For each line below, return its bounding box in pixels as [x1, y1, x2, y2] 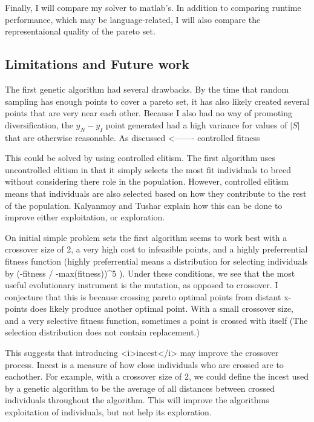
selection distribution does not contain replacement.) [5, 326, 200, 338]
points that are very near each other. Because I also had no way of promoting [5, 107, 293, 119]
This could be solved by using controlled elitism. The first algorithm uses [5, 151, 276, 164]
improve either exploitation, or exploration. [5, 211, 165, 223]
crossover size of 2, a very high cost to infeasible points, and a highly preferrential [5, 243, 308, 256]
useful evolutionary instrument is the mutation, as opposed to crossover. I [5, 279, 278, 291]
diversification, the [5, 118, 73, 131]
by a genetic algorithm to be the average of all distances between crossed [5, 381, 275, 394]
